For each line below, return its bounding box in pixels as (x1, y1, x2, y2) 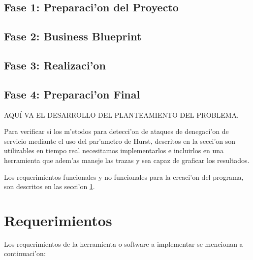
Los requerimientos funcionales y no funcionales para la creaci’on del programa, (4, 171, 244, 182)
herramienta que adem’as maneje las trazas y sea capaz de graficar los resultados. (4, 155, 250, 165)
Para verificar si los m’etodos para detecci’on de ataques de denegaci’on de (4, 126, 229, 136)
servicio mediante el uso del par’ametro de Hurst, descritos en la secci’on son (4, 135, 236, 146)
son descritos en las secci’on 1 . (4, 181, 95, 192)
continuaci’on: (4, 248, 46, 259)
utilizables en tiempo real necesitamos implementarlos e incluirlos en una (4, 145, 224, 156)
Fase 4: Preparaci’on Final (4, 86, 140, 101)
